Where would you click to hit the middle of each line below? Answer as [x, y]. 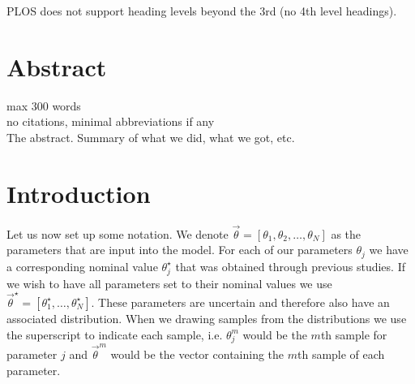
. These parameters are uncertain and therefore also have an [240, 302]
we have [389, 250]
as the [346, 233]
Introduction [79, 193]
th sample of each [341, 354]
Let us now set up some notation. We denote [118, 233]
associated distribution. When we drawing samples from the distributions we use [207, 318]
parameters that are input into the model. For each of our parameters [180, 250]
